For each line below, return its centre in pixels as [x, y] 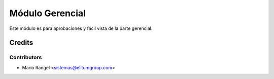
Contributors [26, 57]
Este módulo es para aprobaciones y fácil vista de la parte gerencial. [81, 28]
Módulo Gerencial [48, 13]
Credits [21, 43]
